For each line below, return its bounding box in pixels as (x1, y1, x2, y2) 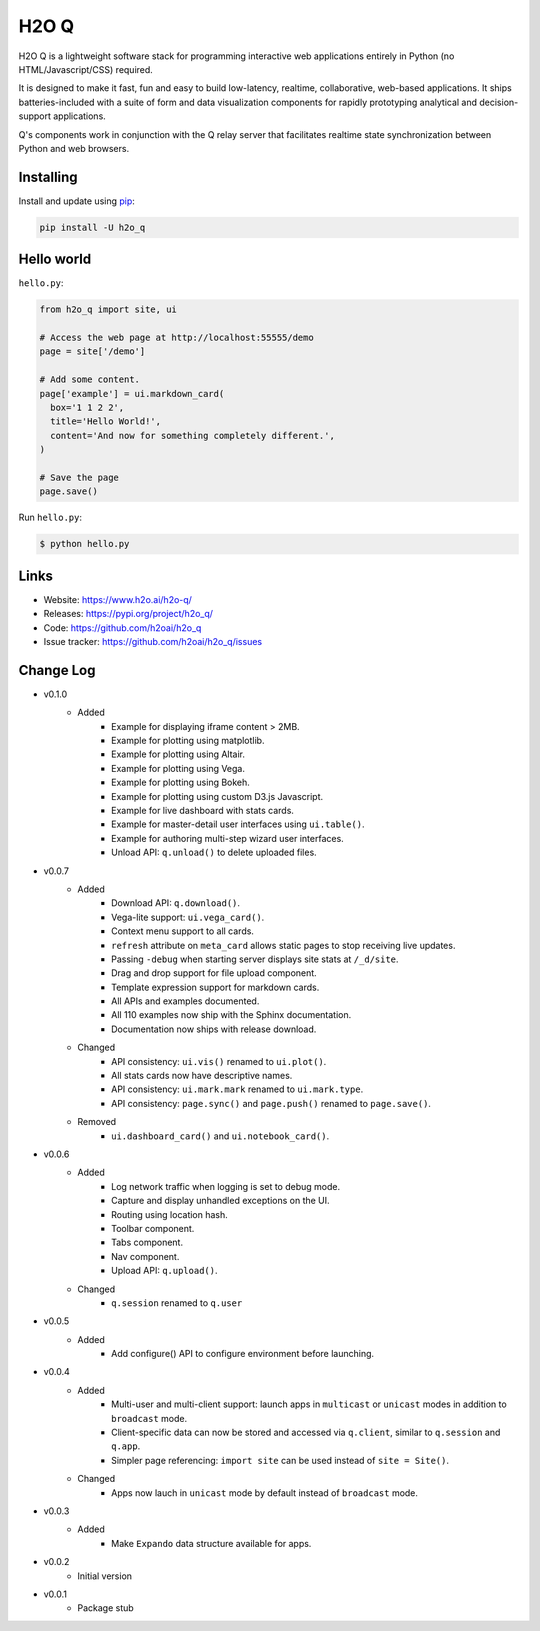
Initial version (77, 1570, 133, 1582)
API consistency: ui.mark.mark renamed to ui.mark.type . (111, 1083, 364, 1095)
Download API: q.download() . (111, 897, 240, 909)
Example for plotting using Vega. (111, 762, 245, 774)
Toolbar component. (111, 1222, 195, 1234)
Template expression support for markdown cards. (111, 981, 320, 993)
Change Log (18, 661, 96, 679)
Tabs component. (111, 1236, 184, 1249)
